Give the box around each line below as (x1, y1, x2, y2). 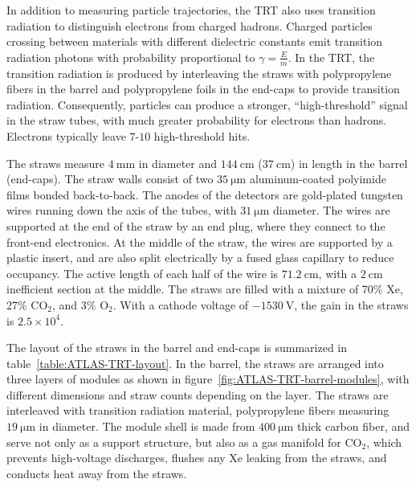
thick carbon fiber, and (296, 418, 410, 435)
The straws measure (6, 154, 104, 171)
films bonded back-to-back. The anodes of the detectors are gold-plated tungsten (6, 186, 403, 203)
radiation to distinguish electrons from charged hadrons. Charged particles (6, 17, 373, 34)
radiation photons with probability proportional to (6, 48, 255, 65)
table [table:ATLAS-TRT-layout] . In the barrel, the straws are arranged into (6, 354, 384, 371)
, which (366, 433, 402, 450)
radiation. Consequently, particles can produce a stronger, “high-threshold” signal (6, 96, 408, 113)
